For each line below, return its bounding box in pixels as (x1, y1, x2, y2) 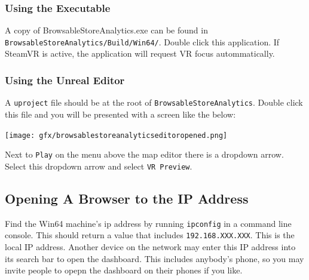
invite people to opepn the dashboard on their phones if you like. (5, 264, 243, 276)
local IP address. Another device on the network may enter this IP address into (5, 241, 296, 253)
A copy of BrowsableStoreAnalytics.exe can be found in (5, 24, 208, 36)
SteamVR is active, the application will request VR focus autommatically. (5, 47, 275, 60)
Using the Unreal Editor (5, 72, 125, 87)
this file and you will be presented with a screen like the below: (5, 107, 236, 120)
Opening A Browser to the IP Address (5, 189, 249, 207)
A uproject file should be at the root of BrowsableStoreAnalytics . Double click (5, 96, 303, 109)
